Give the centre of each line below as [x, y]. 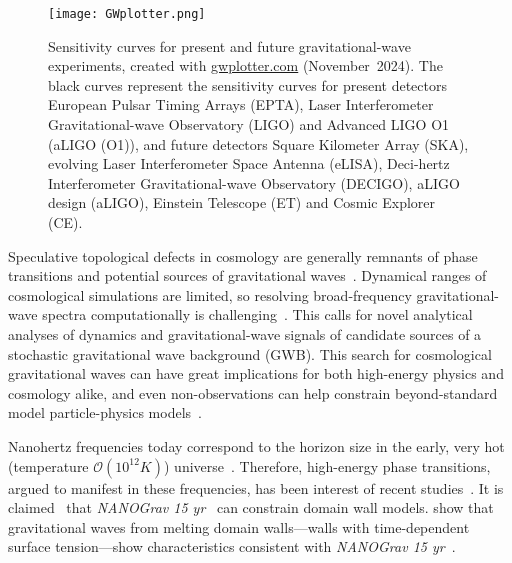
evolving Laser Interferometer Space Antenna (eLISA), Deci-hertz [249, 163]
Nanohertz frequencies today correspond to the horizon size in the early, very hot [256, 445]
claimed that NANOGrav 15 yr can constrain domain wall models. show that [251, 507]
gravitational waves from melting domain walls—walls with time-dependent [239, 526]
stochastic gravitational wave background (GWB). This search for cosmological [250, 353]
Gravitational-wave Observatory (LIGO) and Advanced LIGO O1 [249, 124]
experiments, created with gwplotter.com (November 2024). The [245, 65]
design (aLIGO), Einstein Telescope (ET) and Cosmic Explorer [242, 202]
